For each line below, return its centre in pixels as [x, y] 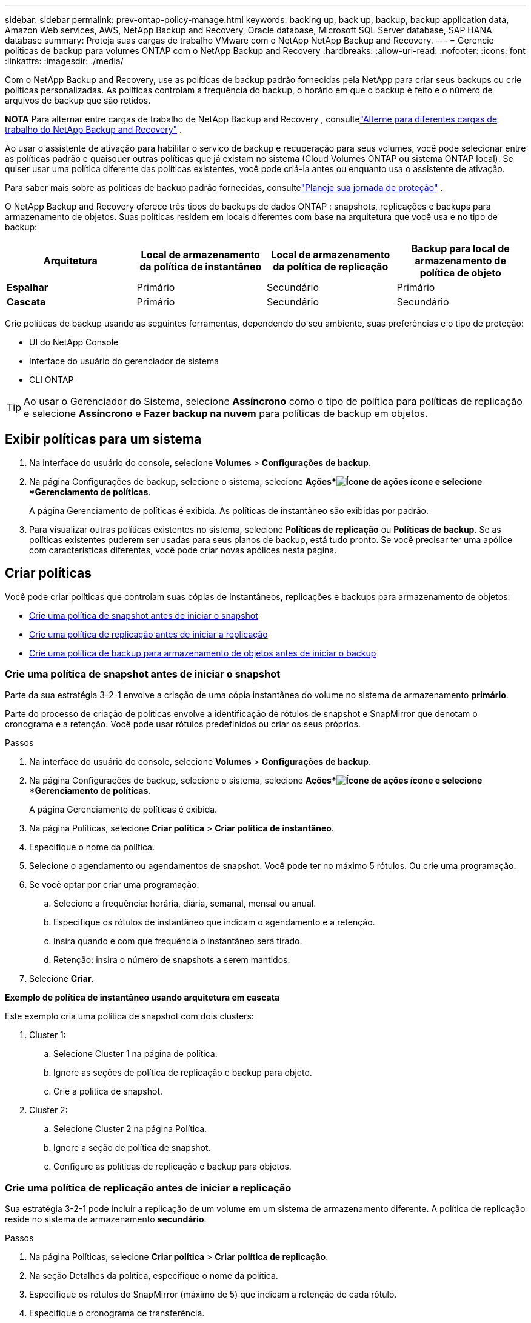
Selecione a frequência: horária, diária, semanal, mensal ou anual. [185, 904]
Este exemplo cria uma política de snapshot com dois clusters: [129, 1016]
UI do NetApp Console [74, 342]
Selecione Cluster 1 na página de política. [135, 1054]
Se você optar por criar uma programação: [114, 885]
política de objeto [460, 273]
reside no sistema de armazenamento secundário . [106, 1219]
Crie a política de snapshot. [108, 1091]
